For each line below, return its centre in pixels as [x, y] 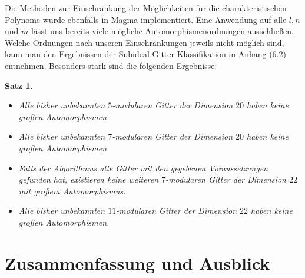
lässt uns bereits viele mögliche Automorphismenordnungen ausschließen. [162, 31]
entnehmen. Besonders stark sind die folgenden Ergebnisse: [111, 65]
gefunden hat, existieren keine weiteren [89, 179]
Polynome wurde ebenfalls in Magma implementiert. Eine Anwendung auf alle [146, 19]
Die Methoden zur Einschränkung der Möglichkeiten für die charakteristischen [146, 8]
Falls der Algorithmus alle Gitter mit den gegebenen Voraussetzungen [143, 168]
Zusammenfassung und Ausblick [137, 262]
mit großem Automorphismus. [72, 191]
